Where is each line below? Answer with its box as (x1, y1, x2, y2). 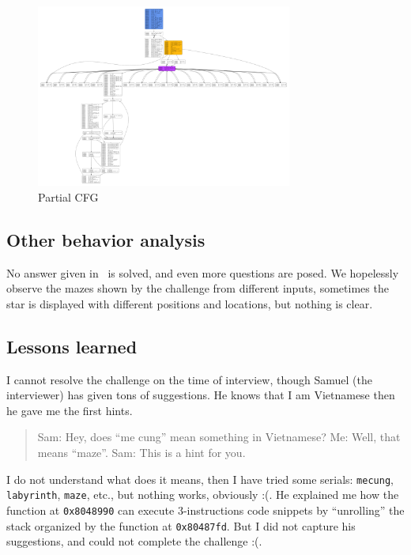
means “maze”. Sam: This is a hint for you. (37, 444, 246, 461)
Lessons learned (6, 334, 138, 358)
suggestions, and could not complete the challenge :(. (6, 533, 262, 549)
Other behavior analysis (6, 227, 205, 251)
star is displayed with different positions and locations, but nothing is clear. (6, 295, 373, 311)
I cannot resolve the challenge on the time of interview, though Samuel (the (6, 371, 372, 387)
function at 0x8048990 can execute (6, 501, 175, 518)
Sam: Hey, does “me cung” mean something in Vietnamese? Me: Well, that (37, 429, 401, 445)
